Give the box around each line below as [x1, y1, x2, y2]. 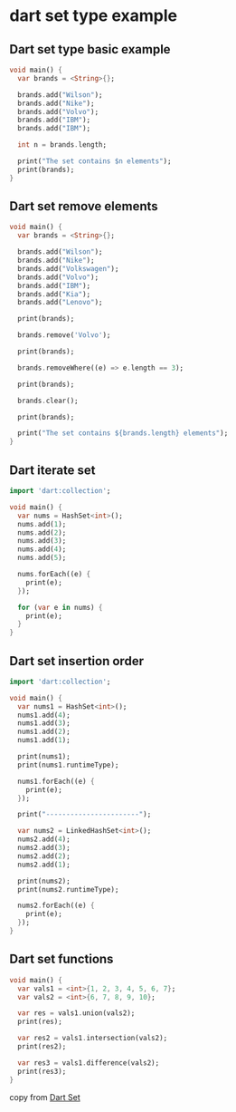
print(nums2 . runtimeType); [17, 885, 119, 894]
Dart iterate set [9, 462, 97, 478]
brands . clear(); [17, 396, 79, 405]
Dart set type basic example [9, 42, 171, 57]
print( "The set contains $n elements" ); [17, 157, 172, 166]
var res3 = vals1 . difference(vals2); [17, 1058, 160, 1068]
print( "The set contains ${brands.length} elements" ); [17, 429, 229, 438]
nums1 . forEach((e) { [17, 777, 95, 786]
